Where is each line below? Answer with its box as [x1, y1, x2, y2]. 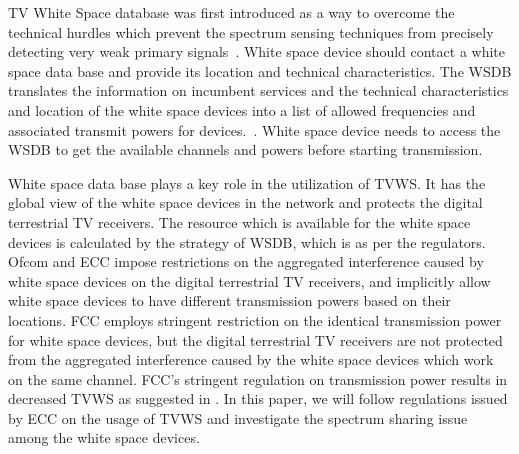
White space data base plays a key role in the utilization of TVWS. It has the [8, 172, 486, 193]
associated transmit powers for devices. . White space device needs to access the [8, 119, 501, 140]
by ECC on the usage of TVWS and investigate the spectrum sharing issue [8, 407, 468, 428]
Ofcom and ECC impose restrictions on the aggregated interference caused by [8, 251, 484, 272]
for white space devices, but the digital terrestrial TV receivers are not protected [8, 329, 503, 350]
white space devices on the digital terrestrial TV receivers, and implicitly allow [8, 270, 491, 291]
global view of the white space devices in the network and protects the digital [8, 192, 483, 213]
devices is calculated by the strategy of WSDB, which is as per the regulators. [8, 231, 486, 252]
